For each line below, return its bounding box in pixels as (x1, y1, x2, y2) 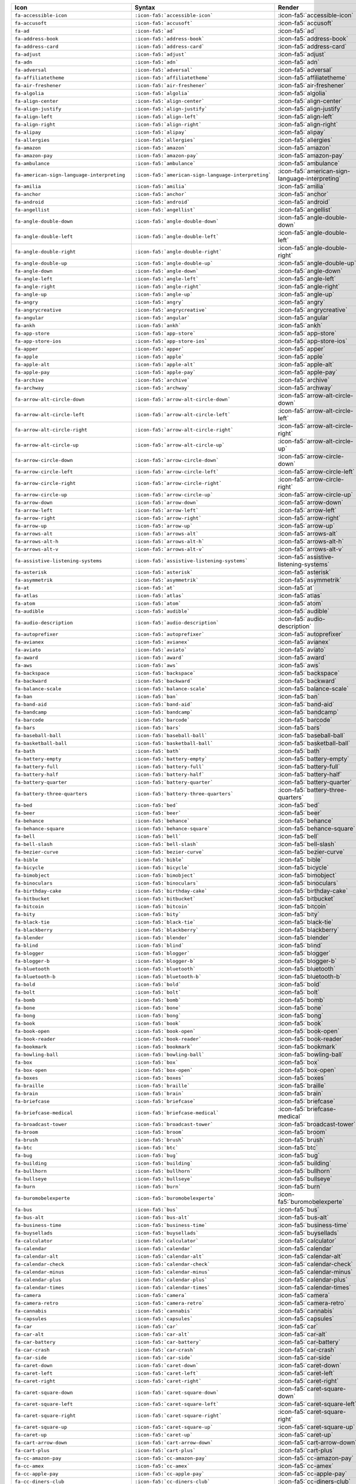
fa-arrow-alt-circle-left (14, 411, 85, 418)
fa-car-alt (14, 1331, 44, 1337)
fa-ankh (14, 322, 36, 329)
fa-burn (14, 1183, 36, 1190)
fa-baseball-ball (14, 732, 62, 738)
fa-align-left (14, 113, 53, 120)
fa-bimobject (14, 872, 50, 879)
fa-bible (14, 857, 39, 863)
